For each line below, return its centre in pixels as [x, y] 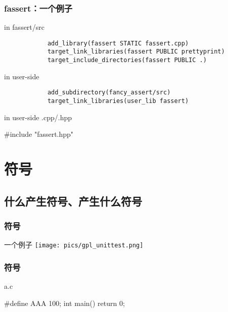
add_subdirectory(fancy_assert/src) [109, 93]
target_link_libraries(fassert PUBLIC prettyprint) [136, 52]
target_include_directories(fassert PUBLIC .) [127, 60]
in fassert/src [25, 27]
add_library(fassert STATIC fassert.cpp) [118, 43]
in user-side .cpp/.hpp [38, 117]
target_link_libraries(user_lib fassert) [118, 101]
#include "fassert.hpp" [39, 134]
